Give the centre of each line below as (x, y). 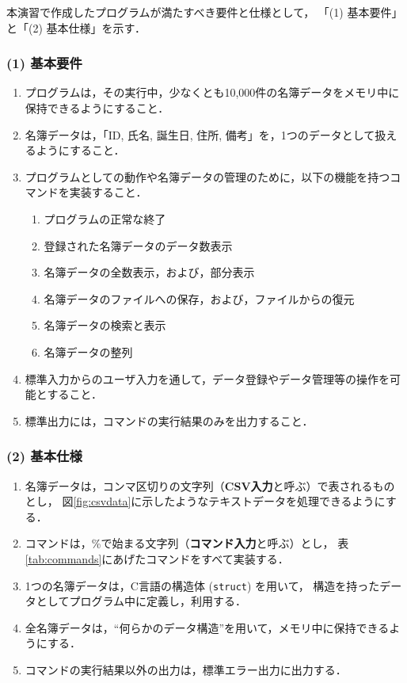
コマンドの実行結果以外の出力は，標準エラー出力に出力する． (186, 669)
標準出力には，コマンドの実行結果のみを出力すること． (169, 420)
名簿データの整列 (88, 351)
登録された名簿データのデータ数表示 (138, 245)
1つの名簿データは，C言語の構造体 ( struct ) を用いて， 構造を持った (202, 585)
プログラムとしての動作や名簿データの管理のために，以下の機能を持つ (207, 176)
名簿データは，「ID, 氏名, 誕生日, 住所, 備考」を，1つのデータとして (200, 134)
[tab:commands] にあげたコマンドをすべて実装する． (157, 558)
